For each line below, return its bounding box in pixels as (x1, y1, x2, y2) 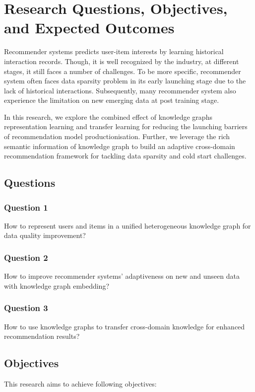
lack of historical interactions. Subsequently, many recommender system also (4, 85, 236, 95)
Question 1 (4, 201, 48, 213)
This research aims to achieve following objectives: (4, 379, 157, 389)
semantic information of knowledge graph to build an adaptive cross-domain (4, 141, 235, 151)
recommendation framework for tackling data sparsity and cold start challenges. (4, 151, 247, 161)
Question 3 (4, 302, 48, 314)
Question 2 (4, 251, 48, 263)
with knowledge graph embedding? (4, 280, 110, 291)
